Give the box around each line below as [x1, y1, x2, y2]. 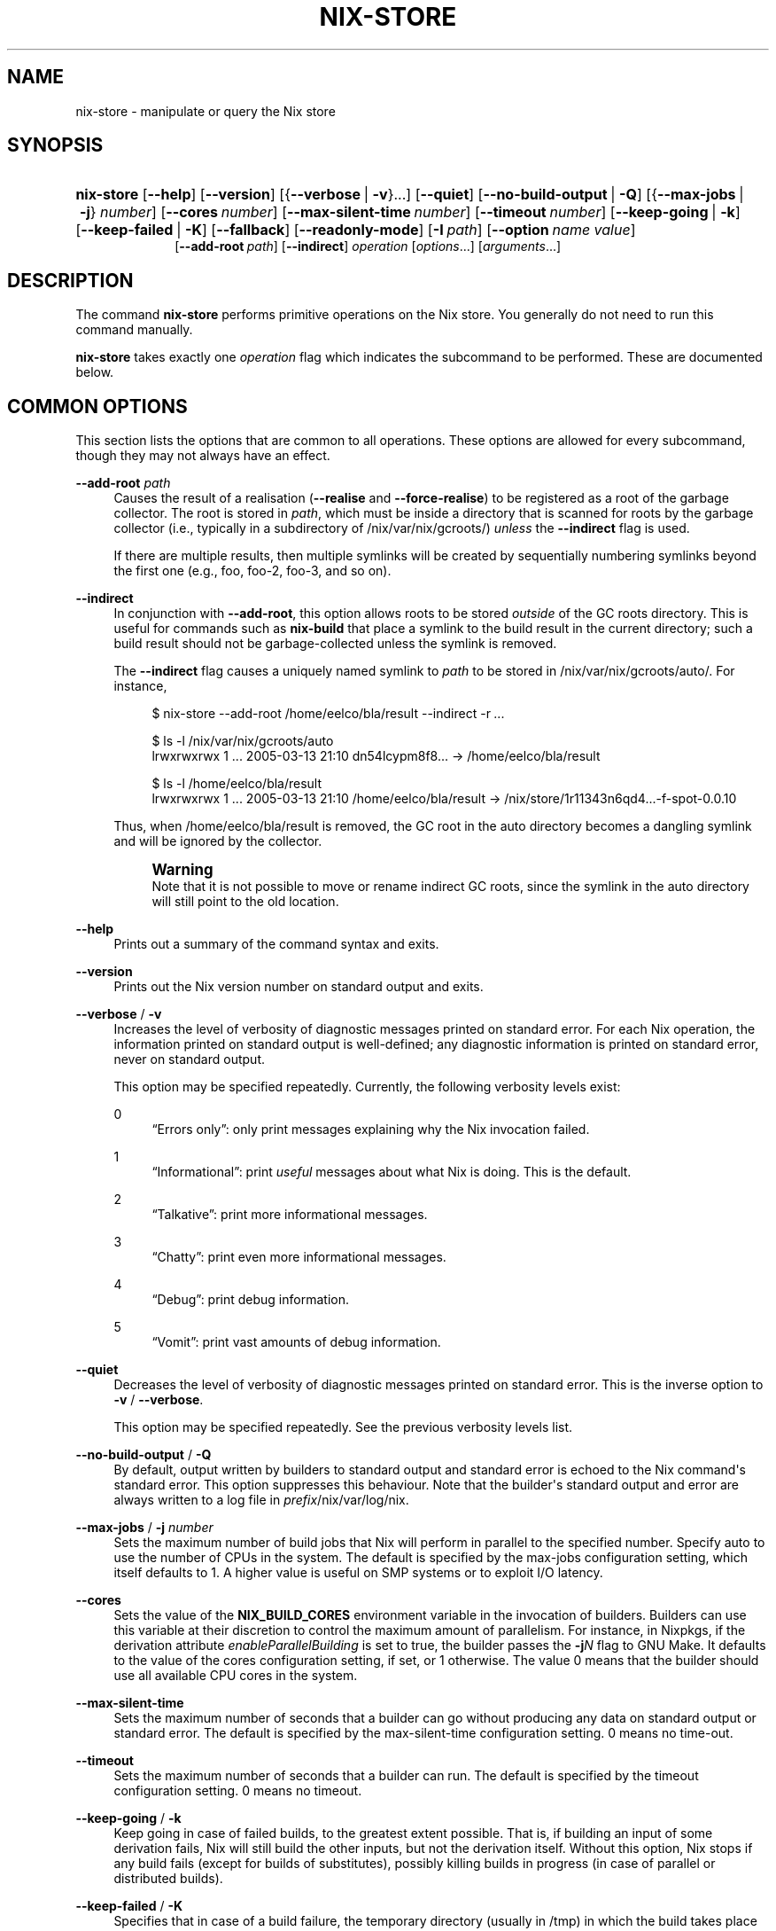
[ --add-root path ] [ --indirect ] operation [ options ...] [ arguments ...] [175, 238, 562, 254]
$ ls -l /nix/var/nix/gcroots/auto [151, 733, 334, 749]
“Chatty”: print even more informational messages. [151, 1249, 446, 1265]
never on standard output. [113, 1051, 265, 1067]
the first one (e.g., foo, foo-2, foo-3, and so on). [113, 563, 392, 579]
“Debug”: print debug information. [151, 1292, 349, 1308]
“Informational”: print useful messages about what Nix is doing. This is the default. [151, 1164, 632, 1180]
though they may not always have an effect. [75, 448, 330, 464]
